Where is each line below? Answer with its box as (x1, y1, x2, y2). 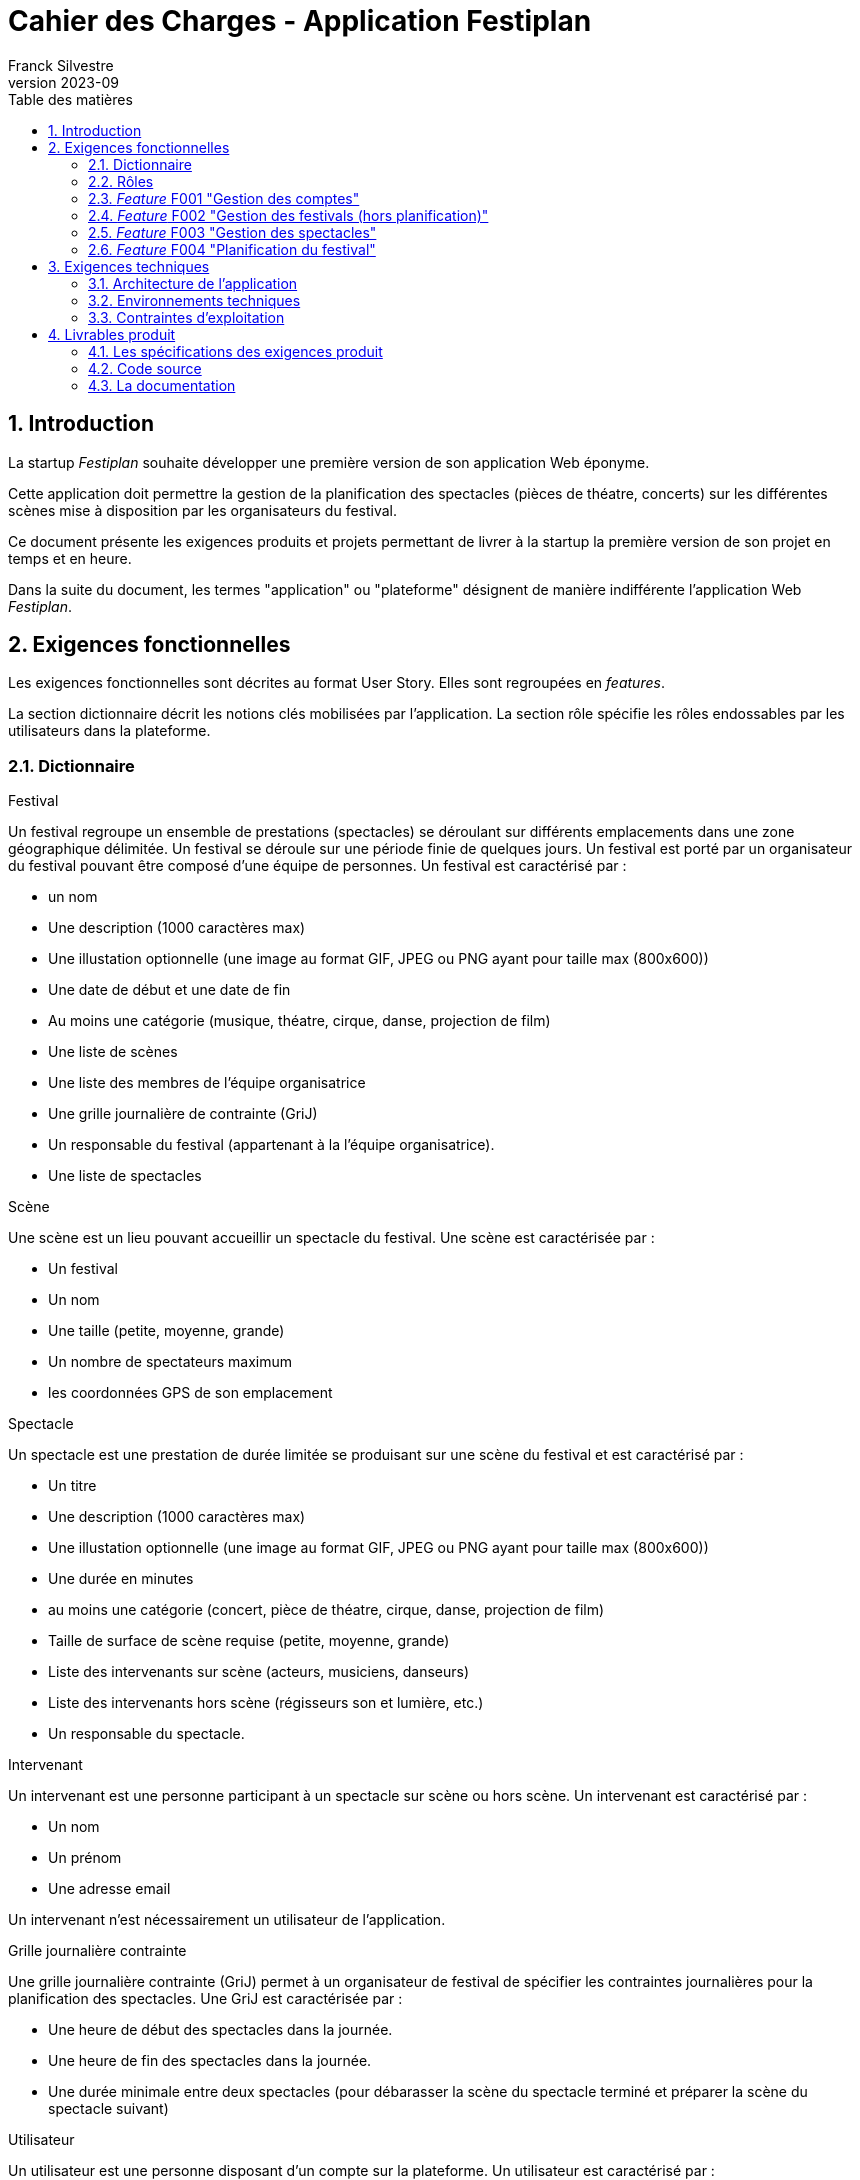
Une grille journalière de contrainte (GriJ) (48, 1105, 318, 1123)
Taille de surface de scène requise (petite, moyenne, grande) (48, 1632, 450, 1650)
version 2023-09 (8, 73, 119, 91)
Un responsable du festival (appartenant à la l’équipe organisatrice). (48, 1136, 495, 1154)
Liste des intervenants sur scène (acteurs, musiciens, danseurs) (48, 1663, 470, 1681)
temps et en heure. (8, 549, 132, 567)
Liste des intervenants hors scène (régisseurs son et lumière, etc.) (48, 1694, 484, 1712)
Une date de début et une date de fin (48, 981, 291, 999)
